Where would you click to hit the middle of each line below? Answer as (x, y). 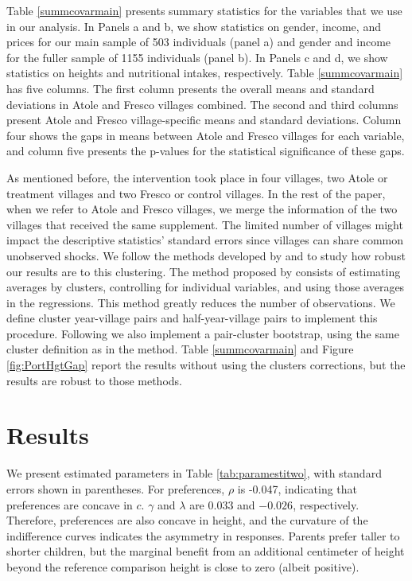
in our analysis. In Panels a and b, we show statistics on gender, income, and (194, 26)
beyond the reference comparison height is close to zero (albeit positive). (183, 566)
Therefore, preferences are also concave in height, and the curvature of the (187, 520)
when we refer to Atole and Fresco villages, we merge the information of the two (202, 209)
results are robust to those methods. (94, 380)
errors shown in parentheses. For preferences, (116, 488)
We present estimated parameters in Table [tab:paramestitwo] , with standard (194, 473)
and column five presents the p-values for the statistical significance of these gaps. (206, 151)
